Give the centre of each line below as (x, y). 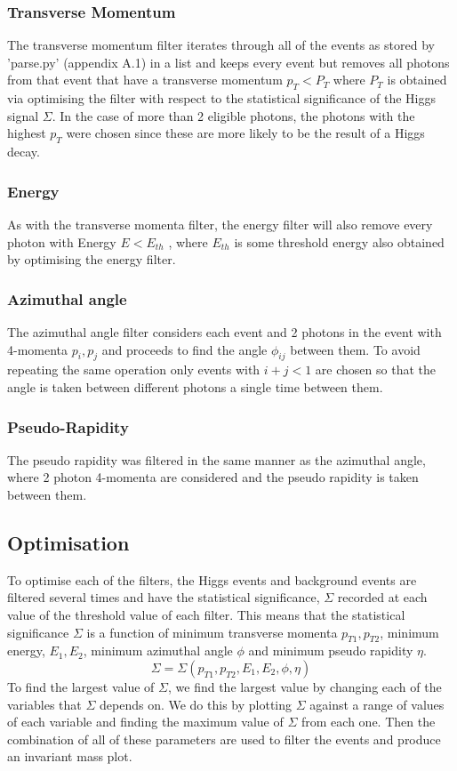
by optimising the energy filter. (92, 259)
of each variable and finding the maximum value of (145, 722)
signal (23, 115)
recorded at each (382, 597)
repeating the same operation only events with (134, 369)
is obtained (417, 80)
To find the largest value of (81, 686)
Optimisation (68, 542)
